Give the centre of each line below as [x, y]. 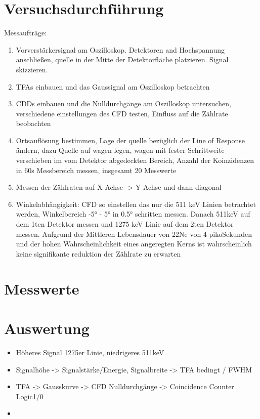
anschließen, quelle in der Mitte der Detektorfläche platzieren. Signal [122, 59]
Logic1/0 [30, 396]
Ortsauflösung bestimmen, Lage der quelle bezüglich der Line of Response [130, 140]
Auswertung [47, 328]
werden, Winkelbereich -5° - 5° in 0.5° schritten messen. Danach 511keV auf [133, 214]
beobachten [33, 123]
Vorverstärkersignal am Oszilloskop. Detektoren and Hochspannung [120, 49]
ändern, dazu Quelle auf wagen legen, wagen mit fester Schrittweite [120, 150]
